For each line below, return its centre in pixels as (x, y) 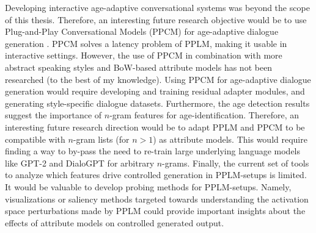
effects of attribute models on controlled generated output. (115, 222)
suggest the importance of (53, 115)
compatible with (35, 139)
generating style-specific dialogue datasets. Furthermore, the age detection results (157, 103)
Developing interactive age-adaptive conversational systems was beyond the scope (157, 7)
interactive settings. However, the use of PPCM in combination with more (144, 55)
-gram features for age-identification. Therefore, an (204, 115)
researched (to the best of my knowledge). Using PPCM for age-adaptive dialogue (158, 79)
